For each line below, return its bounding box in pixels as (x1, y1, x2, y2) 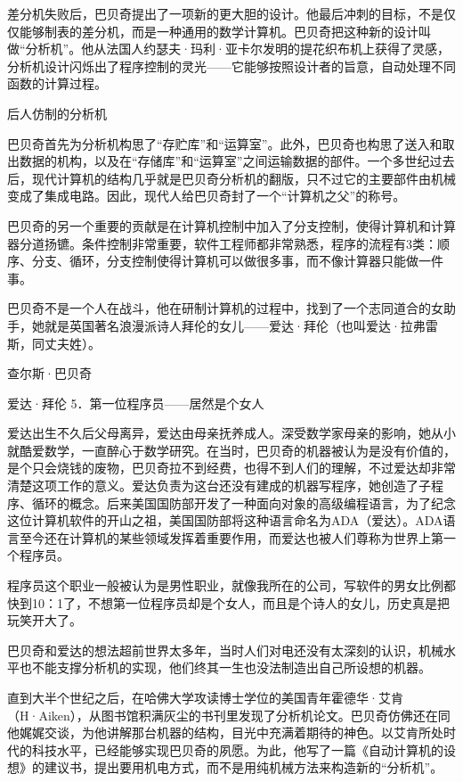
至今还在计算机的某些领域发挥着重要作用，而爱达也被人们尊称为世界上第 (19, 528, 443, 547)
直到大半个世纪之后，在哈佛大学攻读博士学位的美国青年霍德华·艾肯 (7, 688, 403, 706)
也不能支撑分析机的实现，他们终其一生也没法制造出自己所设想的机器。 (19, 658, 431, 677)
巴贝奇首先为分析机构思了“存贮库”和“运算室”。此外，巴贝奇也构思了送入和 (7, 134, 443, 152)
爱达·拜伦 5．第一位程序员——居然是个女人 (7, 393, 264, 412)
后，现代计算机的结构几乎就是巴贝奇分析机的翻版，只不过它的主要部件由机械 (7, 169, 456, 187)
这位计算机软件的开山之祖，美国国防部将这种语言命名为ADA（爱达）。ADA (7, 511, 443, 530)
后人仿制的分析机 (7, 103, 107, 122)
